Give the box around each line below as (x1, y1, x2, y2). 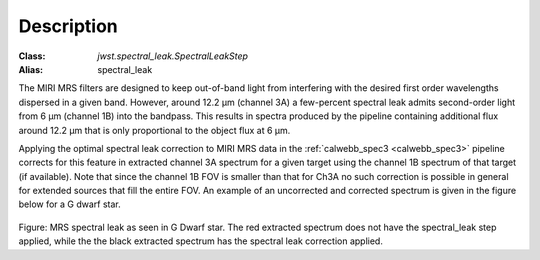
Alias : (18, 63, 44, 75)
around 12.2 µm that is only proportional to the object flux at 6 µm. (18, 124, 291, 136)
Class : (18, 50, 46, 62)
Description (18, 15, 119, 37)
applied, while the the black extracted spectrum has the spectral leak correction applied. (18, 235, 384, 247)
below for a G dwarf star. (18, 198, 122, 210)
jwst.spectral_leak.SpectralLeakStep (97, 50, 249, 62)
